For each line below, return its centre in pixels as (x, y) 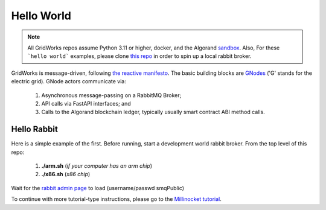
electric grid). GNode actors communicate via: (69, 81)
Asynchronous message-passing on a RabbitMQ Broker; (111, 95)
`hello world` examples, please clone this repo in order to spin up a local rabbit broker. (139, 56)
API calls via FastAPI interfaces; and (86, 103)
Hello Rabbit (35, 129)
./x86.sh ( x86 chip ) (66, 174)
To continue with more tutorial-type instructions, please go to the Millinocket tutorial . (116, 199)
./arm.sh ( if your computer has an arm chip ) (97, 165)
